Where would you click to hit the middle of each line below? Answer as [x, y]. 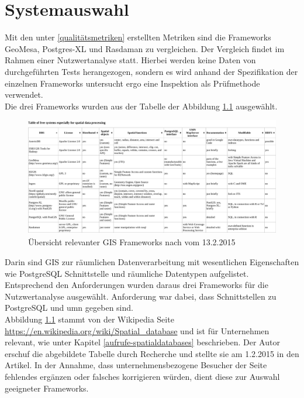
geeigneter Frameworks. [47, 388]
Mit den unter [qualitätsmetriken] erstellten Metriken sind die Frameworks [138, 37]
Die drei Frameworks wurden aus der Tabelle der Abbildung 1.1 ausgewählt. [141, 106]
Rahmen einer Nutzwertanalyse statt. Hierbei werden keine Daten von [130, 60]
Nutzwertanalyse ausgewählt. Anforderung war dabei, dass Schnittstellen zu [141, 296]
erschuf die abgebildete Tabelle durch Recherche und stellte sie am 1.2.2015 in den [152, 353]
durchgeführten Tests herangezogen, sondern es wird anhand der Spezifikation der [151, 71]
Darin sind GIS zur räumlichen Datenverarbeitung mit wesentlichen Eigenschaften [152, 262]
